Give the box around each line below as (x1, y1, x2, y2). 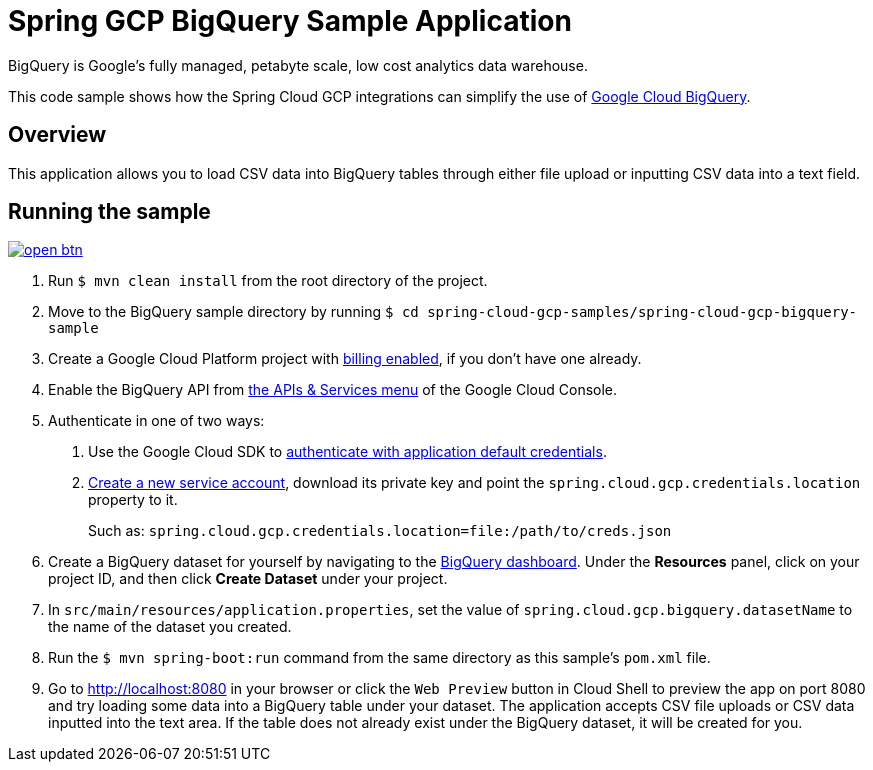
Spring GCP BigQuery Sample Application (8, 4, 572, 38)
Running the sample (8, 199, 211, 225)
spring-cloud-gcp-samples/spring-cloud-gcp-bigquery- (427, 304, 858, 321)
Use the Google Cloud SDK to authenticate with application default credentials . (88, 443, 607, 461)
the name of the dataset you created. (48, 618, 292, 636)
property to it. (88, 491, 178, 509)
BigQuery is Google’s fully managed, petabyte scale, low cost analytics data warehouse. (8, 56, 588, 74)
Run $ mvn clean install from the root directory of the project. (48, 272, 488, 290)
